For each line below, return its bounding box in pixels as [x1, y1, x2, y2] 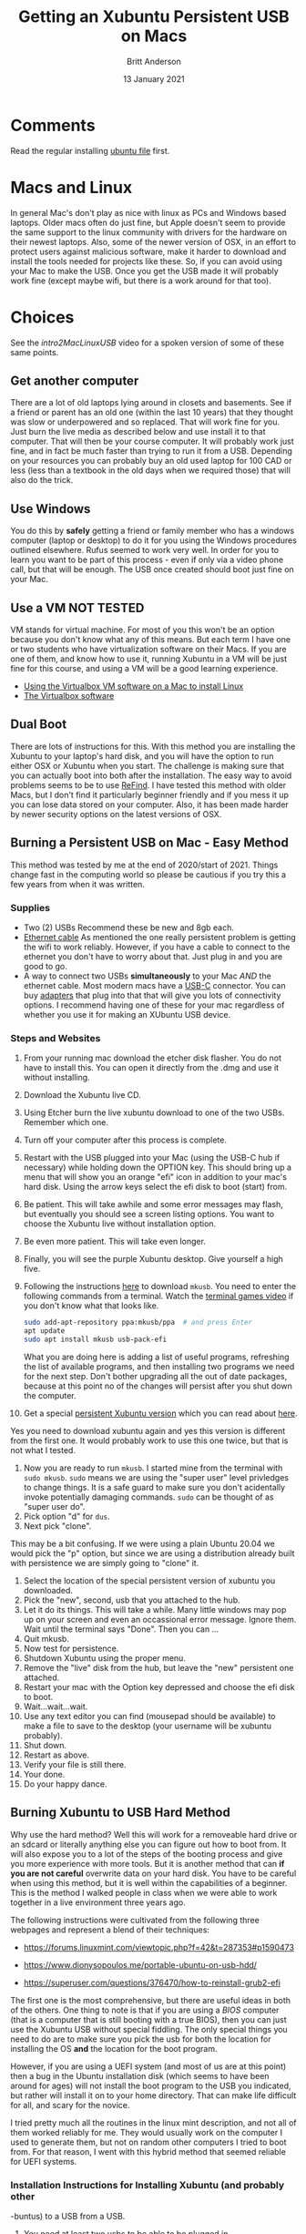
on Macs [120, 26, 188, 46]
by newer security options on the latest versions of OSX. [10, 808, 222, 819]
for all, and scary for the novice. [10, 2099, 130, 2110]
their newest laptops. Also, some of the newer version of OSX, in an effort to [10, 236, 297, 247]
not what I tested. [10, 1444, 76, 1455]
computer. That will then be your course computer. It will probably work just [10, 436, 294, 447]
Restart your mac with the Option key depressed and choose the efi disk [23, 1681, 295, 1692]
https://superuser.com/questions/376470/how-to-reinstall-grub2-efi [23, 1977, 281, 1988]
